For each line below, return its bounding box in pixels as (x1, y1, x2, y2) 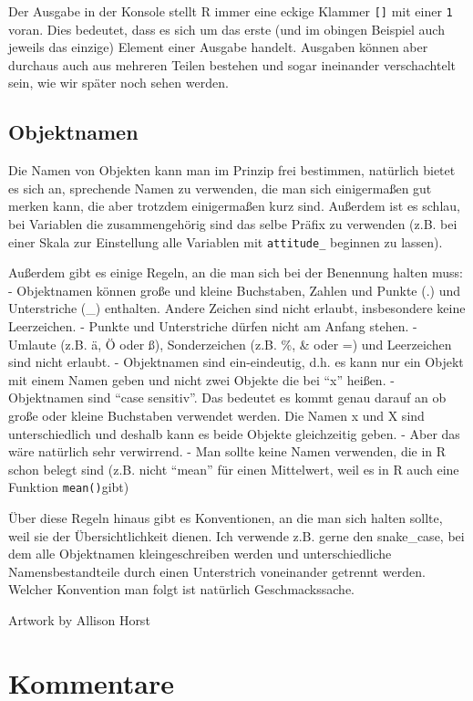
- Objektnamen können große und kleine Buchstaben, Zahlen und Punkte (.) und (8, 280, 461, 299)
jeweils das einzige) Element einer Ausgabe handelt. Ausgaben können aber (8, 37, 428, 57)
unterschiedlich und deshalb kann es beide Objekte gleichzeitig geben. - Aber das (8, 424, 460, 443)
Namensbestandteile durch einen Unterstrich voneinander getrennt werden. (8, 561, 426, 581)
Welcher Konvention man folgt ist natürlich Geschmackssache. (8, 580, 355, 599)
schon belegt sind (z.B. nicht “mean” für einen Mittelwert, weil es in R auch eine (8, 459, 459, 478)
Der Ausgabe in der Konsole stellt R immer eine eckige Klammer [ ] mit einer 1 (8, 2, 453, 20)
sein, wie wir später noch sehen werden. (8, 73, 229, 92)
